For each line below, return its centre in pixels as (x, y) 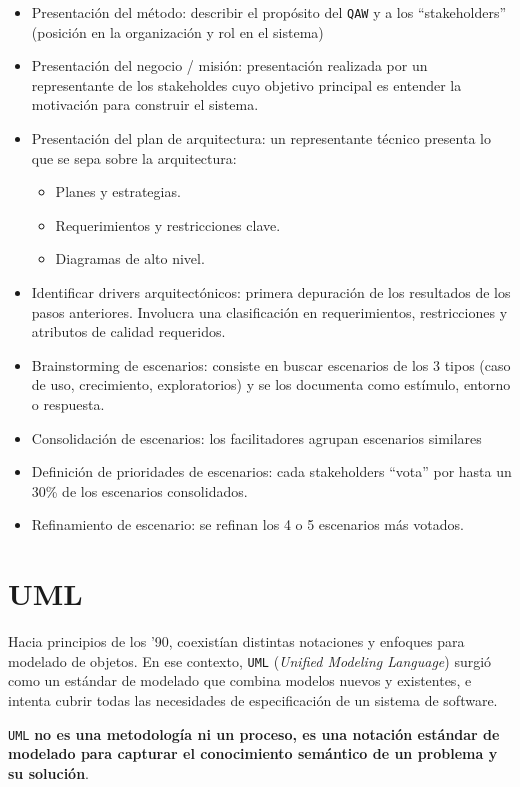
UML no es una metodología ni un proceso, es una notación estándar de (254, 733)
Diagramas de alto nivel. (130, 258)
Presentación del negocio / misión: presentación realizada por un (229, 65)
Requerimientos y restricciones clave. (168, 224)
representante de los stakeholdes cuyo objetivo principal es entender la (246, 84)
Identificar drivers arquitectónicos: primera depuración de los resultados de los (271, 292)
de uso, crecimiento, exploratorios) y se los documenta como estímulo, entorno (271, 384)
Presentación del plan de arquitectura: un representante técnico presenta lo (261, 138)
